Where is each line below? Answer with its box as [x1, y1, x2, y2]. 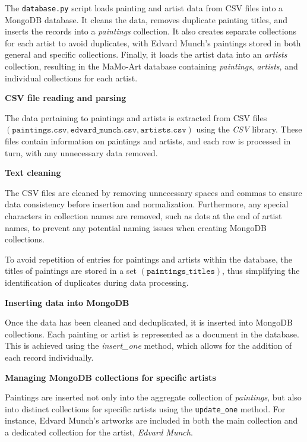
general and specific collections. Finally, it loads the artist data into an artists [5, 48, 287, 61]
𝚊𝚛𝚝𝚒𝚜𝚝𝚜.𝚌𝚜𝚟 [140, 126, 186, 135]
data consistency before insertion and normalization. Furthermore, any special [5, 198, 289, 210]
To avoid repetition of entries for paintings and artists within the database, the [5, 252, 292, 265]
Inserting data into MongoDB [5, 296, 129, 308]
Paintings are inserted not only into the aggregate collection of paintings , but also [5, 391, 302, 403]
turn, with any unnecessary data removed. [5, 146, 158, 159]
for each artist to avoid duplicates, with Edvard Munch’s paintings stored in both [5, 36, 301, 49]
